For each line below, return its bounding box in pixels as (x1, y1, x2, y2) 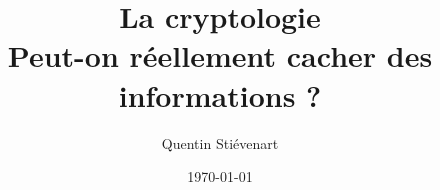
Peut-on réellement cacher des (7, 35, 433, 76)
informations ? (118, 74, 322, 115)
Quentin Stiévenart (161, 132, 279, 153)
